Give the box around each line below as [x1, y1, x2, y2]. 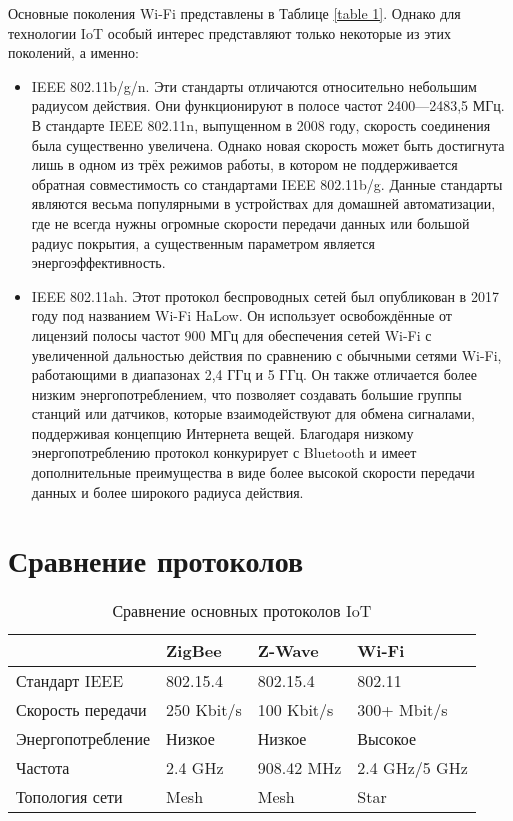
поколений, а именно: [8, 42, 139, 63]
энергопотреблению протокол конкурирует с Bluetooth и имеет [31, 442, 417, 463]
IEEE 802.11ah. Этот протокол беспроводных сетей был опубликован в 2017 [31, 285, 499, 306]
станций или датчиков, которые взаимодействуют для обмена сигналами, [31, 403, 475, 424]
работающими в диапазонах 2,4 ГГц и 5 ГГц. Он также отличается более [31, 364, 478, 385]
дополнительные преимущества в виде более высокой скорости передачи [31, 462, 475, 483]
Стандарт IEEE [16, 669, 124, 693]
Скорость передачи [16, 698, 147, 722]
